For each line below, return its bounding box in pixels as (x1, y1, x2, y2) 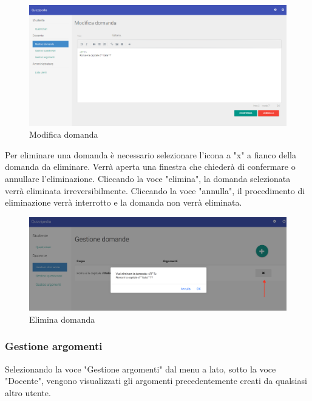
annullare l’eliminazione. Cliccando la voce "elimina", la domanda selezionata (5, 172, 291, 184)
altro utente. (5, 386, 51, 399)
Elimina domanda (29, 312, 95, 325)
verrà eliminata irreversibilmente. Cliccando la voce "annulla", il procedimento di (5, 184, 305, 197)
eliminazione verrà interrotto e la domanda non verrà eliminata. (5, 196, 242, 209)
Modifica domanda (29, 128, 98, 141)
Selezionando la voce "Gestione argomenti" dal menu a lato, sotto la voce (5, 362, 276, 375)
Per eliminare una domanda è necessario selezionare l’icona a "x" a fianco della (5, 148, 297, 161)
